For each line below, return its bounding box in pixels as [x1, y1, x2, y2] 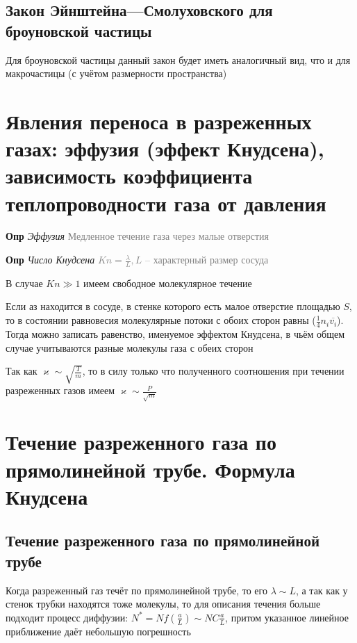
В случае [6, 275, 43, 290]
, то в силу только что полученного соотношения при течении [82, 364, 344, 378]
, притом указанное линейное [225, 610, 349, 624]
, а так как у [295, 583, 348, 597]
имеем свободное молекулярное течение [83, 275, 252, 290]
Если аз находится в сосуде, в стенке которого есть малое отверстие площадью [6, 299, 340, 314]
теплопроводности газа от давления [6, 188, 326, 217]
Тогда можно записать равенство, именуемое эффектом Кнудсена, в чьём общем [6, 326, 345, 341]
